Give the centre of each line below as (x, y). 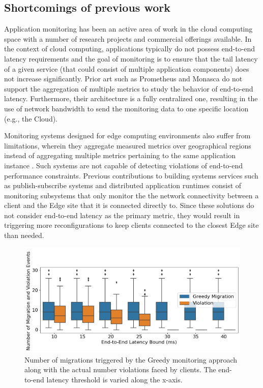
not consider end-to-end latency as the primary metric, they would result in (122, 215)
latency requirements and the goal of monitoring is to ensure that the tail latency (131, 58)
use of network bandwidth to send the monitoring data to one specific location (126, 108)
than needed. (24, 235)
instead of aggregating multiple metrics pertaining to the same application (120, 155)
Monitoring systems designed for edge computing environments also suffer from (127, 136)
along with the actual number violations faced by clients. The (120, 369)
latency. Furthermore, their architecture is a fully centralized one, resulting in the (131, 98)
